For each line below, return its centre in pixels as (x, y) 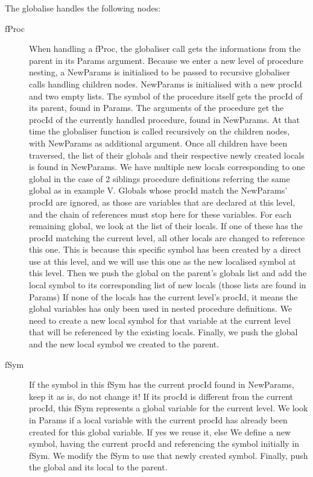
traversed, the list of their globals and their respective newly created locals (167, 155)
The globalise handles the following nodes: (83, 8)
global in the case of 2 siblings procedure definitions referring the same (160, 178)
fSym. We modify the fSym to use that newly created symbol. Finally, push (169, 455)
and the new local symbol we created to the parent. (124, 344)
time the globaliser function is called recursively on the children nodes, (160, 131)
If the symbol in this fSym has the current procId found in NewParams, (162, 384)
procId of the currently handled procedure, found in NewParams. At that (164, 119)
